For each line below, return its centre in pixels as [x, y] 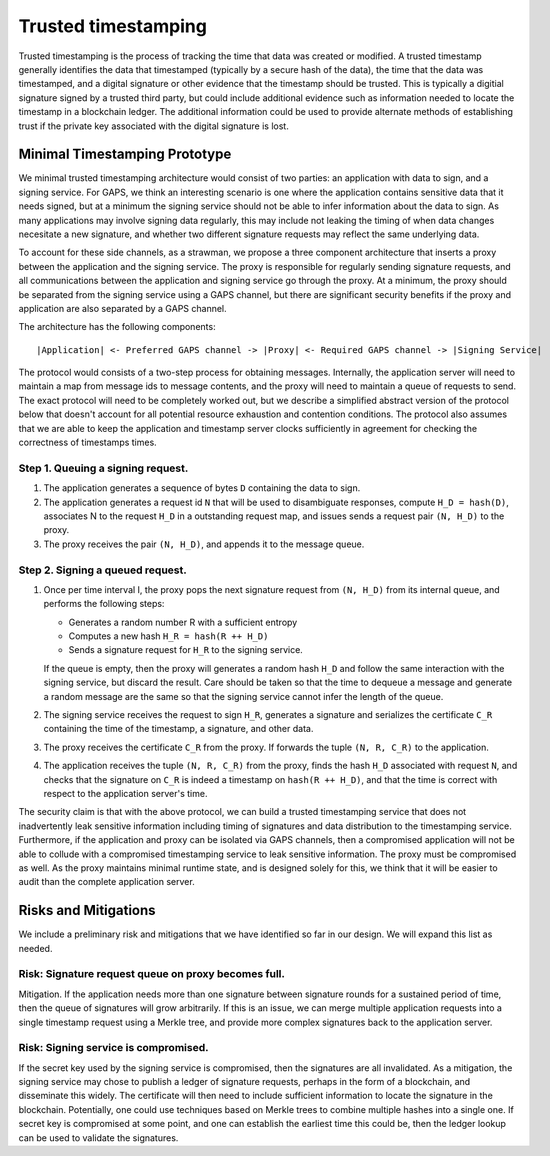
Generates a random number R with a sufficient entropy [183, 622]
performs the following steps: [104, 604]
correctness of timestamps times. [87, 442]
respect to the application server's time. [125, 793]
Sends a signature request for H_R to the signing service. [186, 650]
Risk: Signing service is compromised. [113, 1048]
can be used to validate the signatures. [98, 1137]
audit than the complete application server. [106, 882]
